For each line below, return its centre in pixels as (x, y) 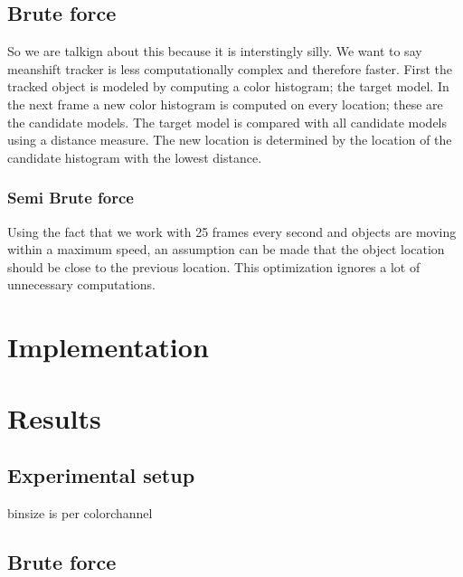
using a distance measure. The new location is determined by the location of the (230, 140)
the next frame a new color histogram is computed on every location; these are (225, 104)
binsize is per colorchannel (80, 512)
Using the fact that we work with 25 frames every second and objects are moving (232, 231)
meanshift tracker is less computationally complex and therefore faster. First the (230, 68)
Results (54, 417)
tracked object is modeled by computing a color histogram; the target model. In (228, 86)
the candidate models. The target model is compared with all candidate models (227, 122)
